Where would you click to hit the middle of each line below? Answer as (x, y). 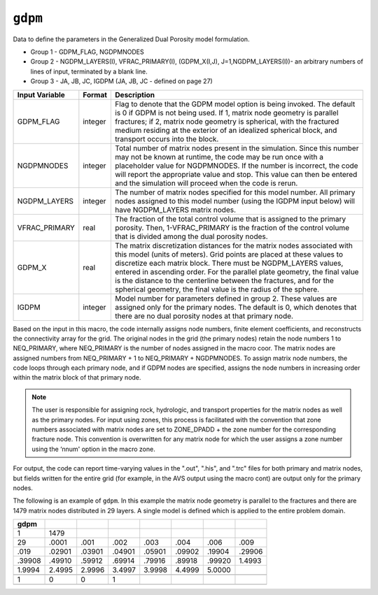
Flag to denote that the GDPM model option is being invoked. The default (235, 103)
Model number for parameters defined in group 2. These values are (226, 299)
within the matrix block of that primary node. (77, 378)
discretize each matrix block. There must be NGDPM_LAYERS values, (229, 263)
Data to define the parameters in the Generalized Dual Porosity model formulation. (131, 39)
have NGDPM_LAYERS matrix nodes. (176, 210)
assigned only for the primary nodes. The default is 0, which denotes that (236, 307)
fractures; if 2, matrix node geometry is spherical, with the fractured (227, 121)
